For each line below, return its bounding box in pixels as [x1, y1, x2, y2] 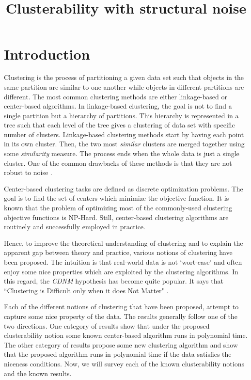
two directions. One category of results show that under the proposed [4, 320, 210, 331]
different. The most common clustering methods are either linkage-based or [4, 91, 227, 101]
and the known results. [4, 368, 72, 378]
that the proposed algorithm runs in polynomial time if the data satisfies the [4, 349, 232, 359]
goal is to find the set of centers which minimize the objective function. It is [4, 193, 229, 203]
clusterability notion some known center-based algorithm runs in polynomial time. [4, 330, 248, 340]
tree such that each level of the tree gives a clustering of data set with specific [4, 120, 235, 130]
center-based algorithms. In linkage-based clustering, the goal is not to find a [4, 101, 232, 111]
